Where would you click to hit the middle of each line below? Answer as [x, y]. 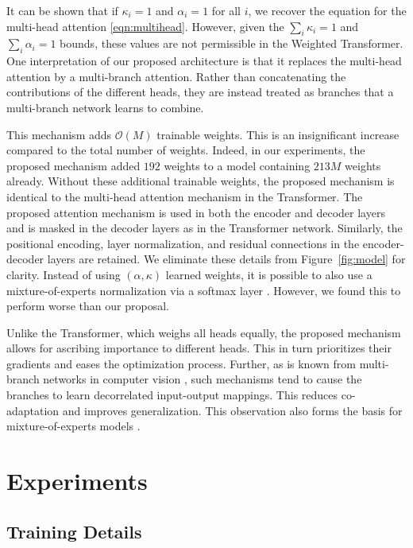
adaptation [33, 410]
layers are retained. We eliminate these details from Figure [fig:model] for [226, 259]
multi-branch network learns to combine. [105, 107]
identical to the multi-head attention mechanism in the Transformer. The [185, 196]
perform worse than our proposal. [88, 306]
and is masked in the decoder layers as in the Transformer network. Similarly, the [205, 228]
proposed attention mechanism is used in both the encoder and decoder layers [196, 212]
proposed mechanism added [73, 165]
